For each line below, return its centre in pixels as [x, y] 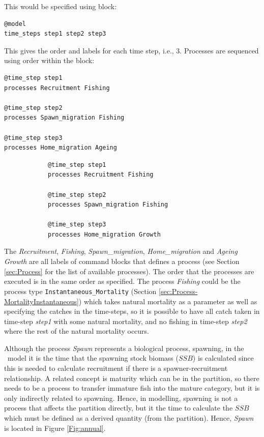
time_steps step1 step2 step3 [55, 34]
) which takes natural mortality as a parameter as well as [168, 301]
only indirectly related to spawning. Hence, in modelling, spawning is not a [121, 398]
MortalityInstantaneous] [41, 301]
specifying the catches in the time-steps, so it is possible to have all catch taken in [132, 311]
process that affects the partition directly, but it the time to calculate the [119, 408]
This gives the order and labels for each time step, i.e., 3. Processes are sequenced [131, 50]
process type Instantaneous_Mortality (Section [80, 291]
